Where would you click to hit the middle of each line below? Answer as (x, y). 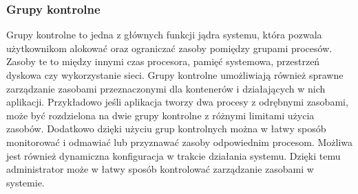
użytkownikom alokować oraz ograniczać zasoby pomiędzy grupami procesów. (169, 48)
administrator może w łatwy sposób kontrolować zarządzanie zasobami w (160, 169)
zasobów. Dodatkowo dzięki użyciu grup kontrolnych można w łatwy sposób (166, 129)
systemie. (25, 182)
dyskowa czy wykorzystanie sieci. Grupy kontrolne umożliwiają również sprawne (175, 75)
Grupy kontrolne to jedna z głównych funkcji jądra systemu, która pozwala (164, 35)
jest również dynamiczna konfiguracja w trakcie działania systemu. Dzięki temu (173, 155)
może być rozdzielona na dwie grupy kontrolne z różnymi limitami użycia (160, 115)
